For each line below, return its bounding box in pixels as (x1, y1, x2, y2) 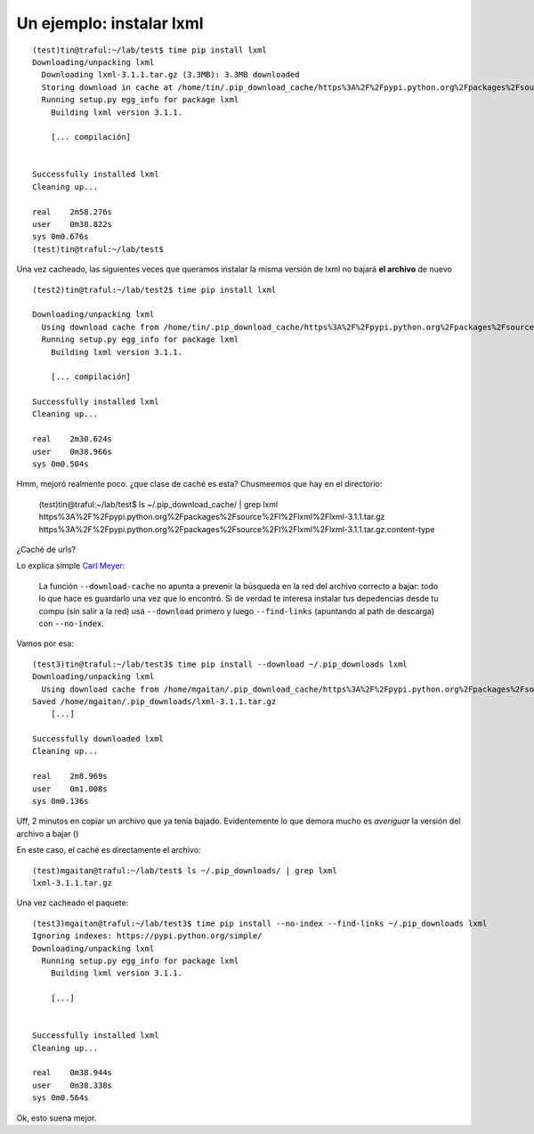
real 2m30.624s (32, 434, 113, 444)
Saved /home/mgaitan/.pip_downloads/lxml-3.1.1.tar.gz (32, 696, 277, 707)
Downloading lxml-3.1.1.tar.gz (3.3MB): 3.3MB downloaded (41, 69, 300, 80)
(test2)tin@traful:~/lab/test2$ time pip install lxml (32, 285, 277, 295)
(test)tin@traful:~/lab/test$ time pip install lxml (32, 45, 267, 55)
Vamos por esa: (16, 638, 75, 649)
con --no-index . (38, 618, 104, 628)
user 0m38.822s (32, 219, 113, 230)
